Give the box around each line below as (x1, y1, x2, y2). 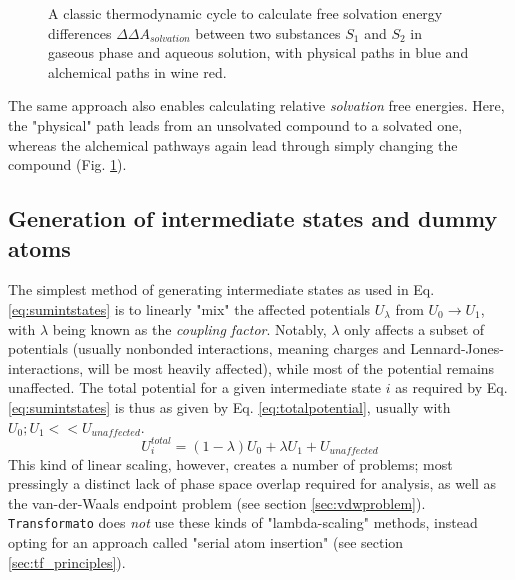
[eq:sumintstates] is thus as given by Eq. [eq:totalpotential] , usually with (8, 396, 451, 417)
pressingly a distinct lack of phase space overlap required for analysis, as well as (8, 473, 497, 494)
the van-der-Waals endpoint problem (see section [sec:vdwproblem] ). (8, 492, 426, 513)
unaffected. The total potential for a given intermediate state (8, 377, 382, 398)
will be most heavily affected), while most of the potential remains (87, 357, 495, 378)
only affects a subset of (344, 318, 485, 339)
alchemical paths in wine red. (48, 61, 227, 82)
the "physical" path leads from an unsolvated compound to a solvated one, (8, 114, 463, 135)
